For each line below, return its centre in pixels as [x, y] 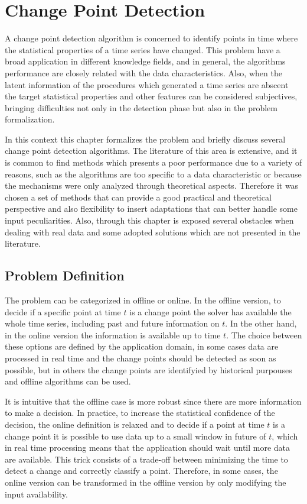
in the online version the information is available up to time [113, 335]
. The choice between [264, 335]
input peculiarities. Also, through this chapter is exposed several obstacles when [149, 220]
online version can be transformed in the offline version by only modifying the [146, 482]
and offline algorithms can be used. [68, 381]
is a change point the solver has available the [210, 311]
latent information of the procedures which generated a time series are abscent [147, 84]
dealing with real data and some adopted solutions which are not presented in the [153, 232]
